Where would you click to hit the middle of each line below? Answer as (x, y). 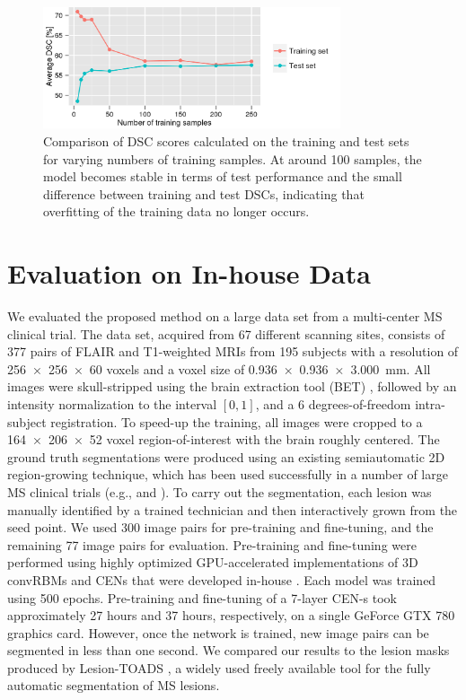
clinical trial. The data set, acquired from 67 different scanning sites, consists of (226, 333)
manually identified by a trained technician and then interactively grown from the (233, 509)
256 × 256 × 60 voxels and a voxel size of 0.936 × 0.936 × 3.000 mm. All (219, 368)
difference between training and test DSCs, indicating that (204, 193)
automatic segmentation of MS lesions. (114, 685)
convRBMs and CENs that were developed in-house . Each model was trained (222, 579)
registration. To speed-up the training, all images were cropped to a (237, 421)
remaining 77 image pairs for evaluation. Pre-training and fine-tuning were (212, 544)
